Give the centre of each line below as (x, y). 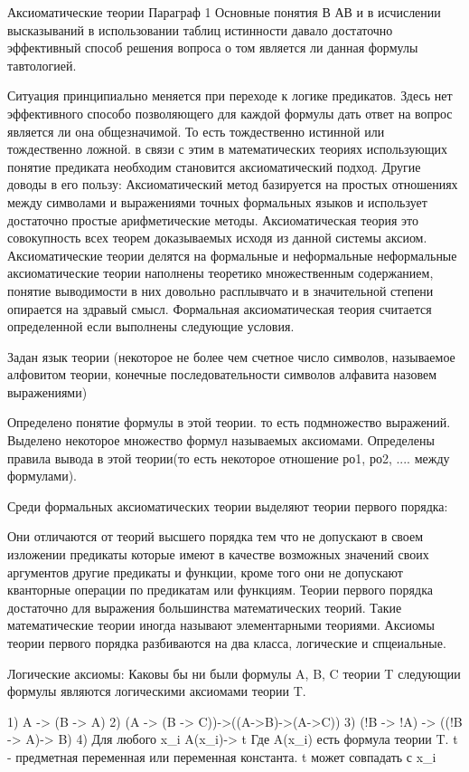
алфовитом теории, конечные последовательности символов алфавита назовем (222, 374)
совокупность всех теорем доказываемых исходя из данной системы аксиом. (217, 238)
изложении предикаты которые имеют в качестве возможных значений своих (218, 554)
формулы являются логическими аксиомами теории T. (157, 691)
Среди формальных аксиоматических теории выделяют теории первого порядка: (228, 505)
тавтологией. (42, 65)
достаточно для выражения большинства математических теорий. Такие (205, 607)
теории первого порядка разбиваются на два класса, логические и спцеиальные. (227, 643)
